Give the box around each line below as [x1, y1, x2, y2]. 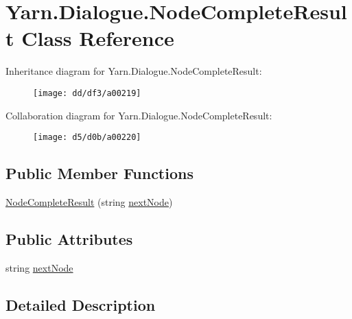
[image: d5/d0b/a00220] [33, 132, 141, 143]
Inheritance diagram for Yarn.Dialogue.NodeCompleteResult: [5, 64, 262, 78]
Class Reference [21, 24, 174, 52]
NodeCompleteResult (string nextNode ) [5, 195, 173, 209]
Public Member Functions [5, 163, 193, 184]
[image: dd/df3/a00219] [33, 88, 141, 98]
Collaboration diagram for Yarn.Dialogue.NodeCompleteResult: [5, 108, 272, 122]
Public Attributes [5, 228, 133, 249]
